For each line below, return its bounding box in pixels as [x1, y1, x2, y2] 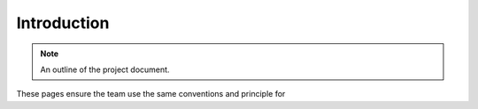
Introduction [16, 13, 110, 33]
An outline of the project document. [40, 64, 170, 75]
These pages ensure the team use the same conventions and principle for [16, 89, 286, 99]
